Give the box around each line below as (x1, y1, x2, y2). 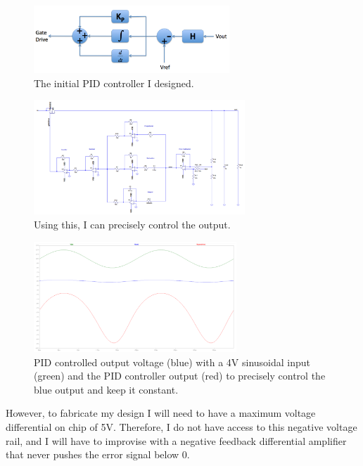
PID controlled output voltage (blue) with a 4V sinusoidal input (34, 354, 311, 369)
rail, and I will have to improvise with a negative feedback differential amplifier (6, 433, 347, 448)
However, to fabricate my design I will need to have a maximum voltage (6, 406, 316, 420)
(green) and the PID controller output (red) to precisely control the (34, 368, 326, 383)
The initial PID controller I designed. (34, 75, 194, 90)
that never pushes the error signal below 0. (6, 447, 190, 462)
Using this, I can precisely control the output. (34, 216, 231, 231)
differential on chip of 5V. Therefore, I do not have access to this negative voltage (6, 419, 357, 434)
